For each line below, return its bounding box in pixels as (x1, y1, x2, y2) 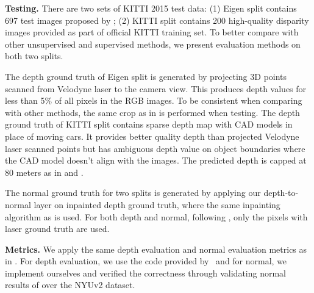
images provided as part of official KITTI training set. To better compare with (5, 26, 299, 38)
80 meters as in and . (5, 165, 84, 178)
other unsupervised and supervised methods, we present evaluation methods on (5, 37, 301, 50)
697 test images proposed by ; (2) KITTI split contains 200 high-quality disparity (5, 13, 309, 26)
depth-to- (263, 186, 299, 199)
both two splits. (5, 49, 63, 62)
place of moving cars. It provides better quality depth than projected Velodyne (5, 129, 299, 142)
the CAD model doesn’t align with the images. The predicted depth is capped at (5, 154, 307, 167)
